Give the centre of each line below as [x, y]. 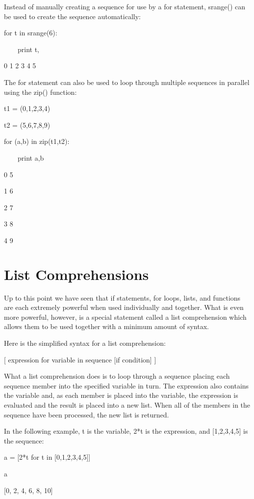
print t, [28, 49]
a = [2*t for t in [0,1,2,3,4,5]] [47, 457]
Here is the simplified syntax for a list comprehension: [85, 343]
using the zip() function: [40, 92]
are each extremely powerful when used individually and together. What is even [124, 307]
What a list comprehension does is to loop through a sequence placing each [117, 376]
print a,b [31, 157]
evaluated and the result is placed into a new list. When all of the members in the [127, 404]
